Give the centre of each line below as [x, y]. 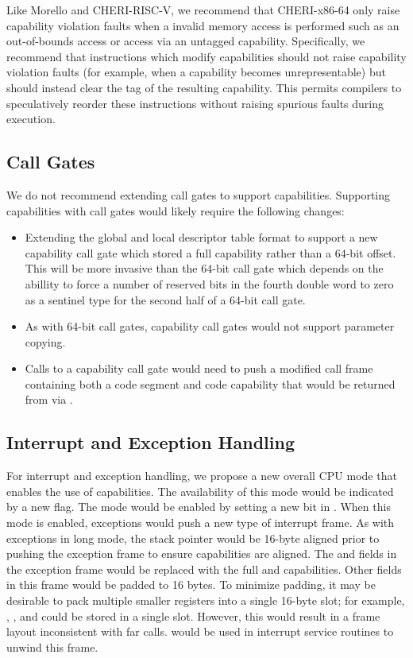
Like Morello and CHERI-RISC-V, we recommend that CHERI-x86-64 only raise [203, 10]
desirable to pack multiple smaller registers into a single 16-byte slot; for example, [206, 600]
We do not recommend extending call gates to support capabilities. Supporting [198, 194]
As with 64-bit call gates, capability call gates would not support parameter [210, 326]
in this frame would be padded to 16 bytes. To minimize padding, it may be [191, 584]
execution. [31, 119]
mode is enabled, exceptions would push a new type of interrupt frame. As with [201, 523]
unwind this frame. [52, 646]
